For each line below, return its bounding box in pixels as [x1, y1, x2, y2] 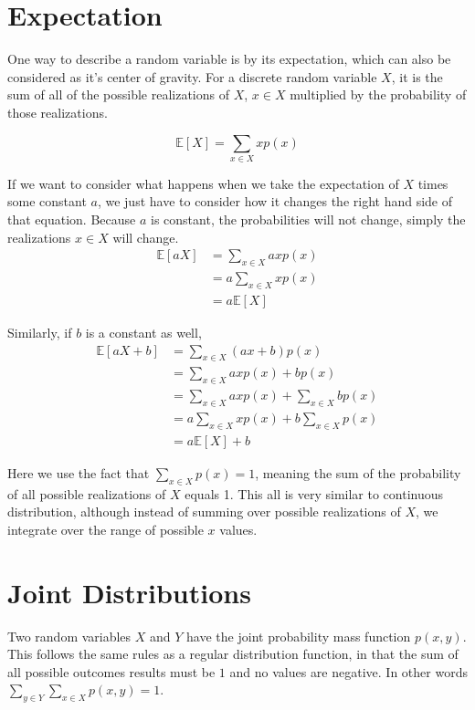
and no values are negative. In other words [229, 662, 468, 681]
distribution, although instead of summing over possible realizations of [7, 502, 401, 521]
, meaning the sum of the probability [255, 463, 461, 482]
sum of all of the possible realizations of [7, 85, 230, 104]
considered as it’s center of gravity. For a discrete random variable [7, 67, 377, 86]
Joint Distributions [7, 573, 251, 611]
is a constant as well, [85, 322, 202, 341]
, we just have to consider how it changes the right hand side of [97, 192, 453, 211]
